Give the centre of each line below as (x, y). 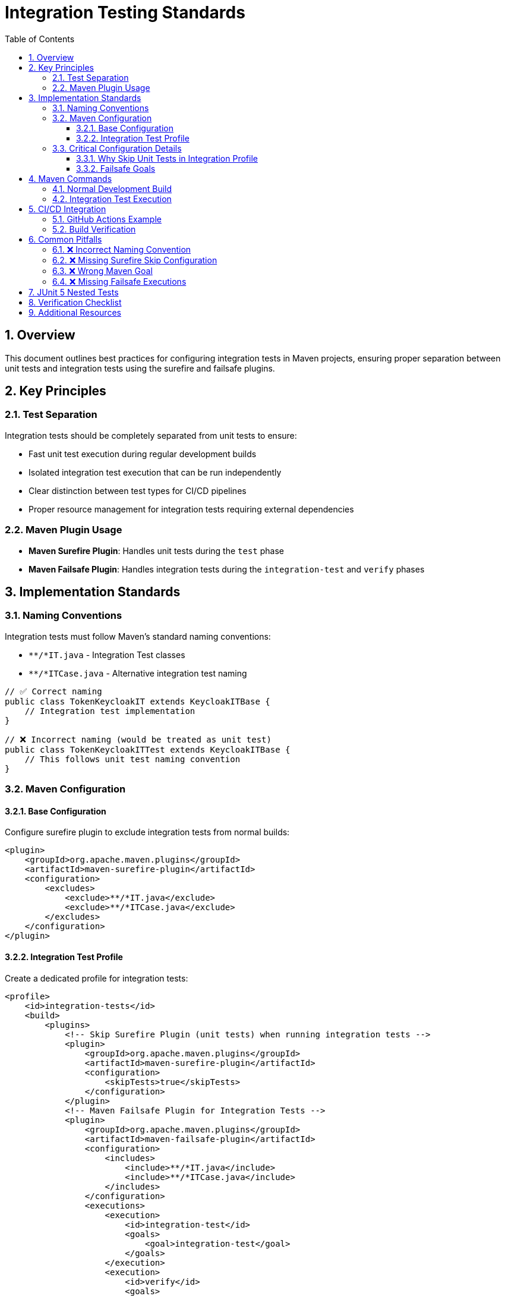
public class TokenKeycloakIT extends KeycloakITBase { (138, 701)
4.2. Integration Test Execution (112, 199)
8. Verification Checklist (75, 302)
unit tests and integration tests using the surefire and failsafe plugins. (140, 368)
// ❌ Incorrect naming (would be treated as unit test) (138, 739)
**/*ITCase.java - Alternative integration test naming (138, 673)
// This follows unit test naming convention (132, 759)
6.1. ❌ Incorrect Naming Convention (122, 249)
